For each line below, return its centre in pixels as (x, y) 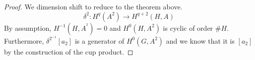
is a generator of (99, 40)
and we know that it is (200, 40)
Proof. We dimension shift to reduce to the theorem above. (93, 6)
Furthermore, (24, 40)
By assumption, (28, 28)
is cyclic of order (188, 28)
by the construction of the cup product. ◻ (69, 51)
